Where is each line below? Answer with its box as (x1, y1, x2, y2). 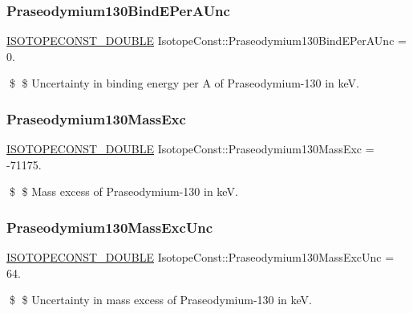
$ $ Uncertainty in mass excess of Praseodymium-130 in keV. (9, 291, 313, 308)
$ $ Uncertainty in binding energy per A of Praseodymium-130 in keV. (9, 75, 359, 91)
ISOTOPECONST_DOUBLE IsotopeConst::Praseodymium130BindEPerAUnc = (6, 32, 407, 49)
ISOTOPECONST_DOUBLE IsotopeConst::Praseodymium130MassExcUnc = (6, 249, 395, 266)
